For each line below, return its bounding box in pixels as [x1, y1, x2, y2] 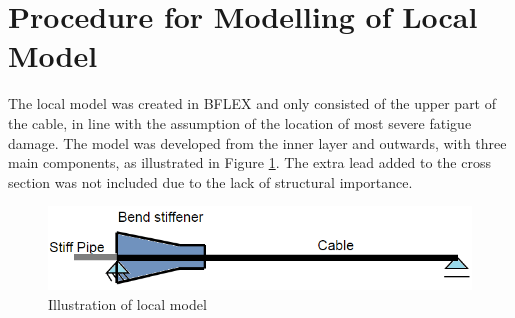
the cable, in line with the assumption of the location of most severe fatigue [8, 112, 472, 133]
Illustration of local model [48, 293, 207, 314]
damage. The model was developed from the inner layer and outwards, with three [8, 132, 507, 153]
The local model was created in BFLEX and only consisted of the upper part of [8, 93, 497, 114]
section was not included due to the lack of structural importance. [8, 171, 413, 192]
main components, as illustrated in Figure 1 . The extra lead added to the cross [8, 152, 491, 173]
